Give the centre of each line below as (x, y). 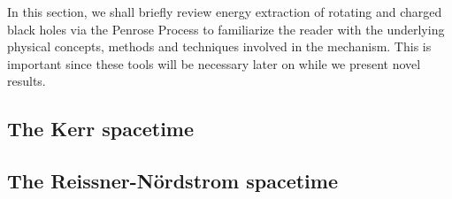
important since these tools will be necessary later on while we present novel (214, 63)
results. (27, 81)
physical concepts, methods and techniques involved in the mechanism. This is (219, 46)
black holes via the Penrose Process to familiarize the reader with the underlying (226, 29)
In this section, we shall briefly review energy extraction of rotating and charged (225, 11)
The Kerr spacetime (101, 129)
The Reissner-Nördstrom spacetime (172, 181)
